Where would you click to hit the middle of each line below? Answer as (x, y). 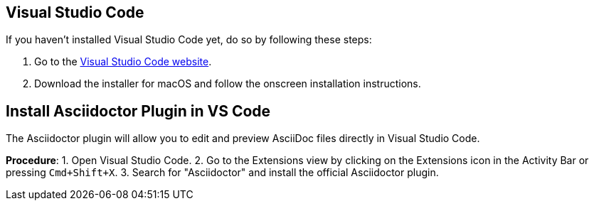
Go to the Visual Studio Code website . (123, 62)
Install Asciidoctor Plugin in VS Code (138, 111)
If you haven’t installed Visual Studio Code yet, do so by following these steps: (189, 40)
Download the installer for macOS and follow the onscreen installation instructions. (228, 84)
